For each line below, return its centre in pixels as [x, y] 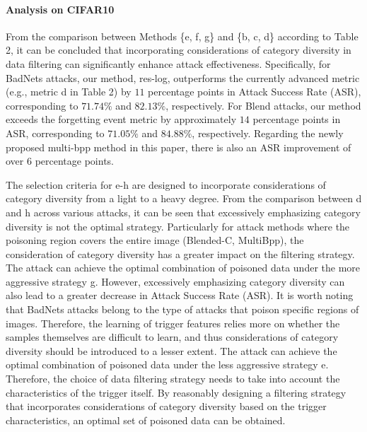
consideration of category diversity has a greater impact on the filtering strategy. [180, 253]
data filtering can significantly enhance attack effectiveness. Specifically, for [168, 63]
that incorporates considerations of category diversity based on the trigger [166, 406]
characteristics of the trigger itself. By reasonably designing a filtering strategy [176, 392]
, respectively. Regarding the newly [268, 133]
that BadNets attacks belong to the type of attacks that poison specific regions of [182, 309]
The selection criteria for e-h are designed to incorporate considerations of [166, 184]
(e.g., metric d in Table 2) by [69, 92]
